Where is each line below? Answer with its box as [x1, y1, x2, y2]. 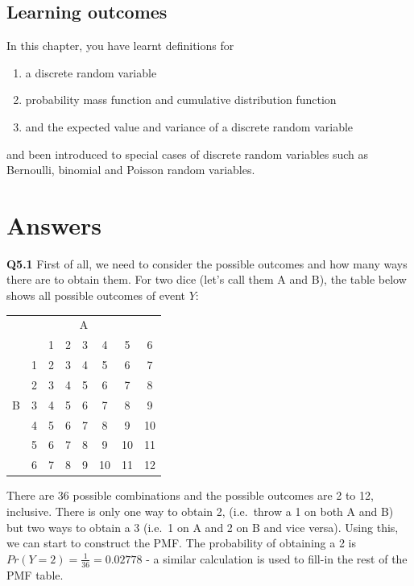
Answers [6, 208, 102, 241]
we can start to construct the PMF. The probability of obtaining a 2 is [6, 534, 356, 551]
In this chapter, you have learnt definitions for [6, 37, 234, 54]
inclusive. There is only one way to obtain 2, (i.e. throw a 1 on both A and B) [6, 503, 394, 520]
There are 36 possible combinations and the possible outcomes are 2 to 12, [6, 487, 374, 504]
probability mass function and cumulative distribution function [25, 91, 337, 108]
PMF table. [6, 566, 64, 583]
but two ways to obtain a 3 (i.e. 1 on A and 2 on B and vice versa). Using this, [6, 518, 399, 535]
